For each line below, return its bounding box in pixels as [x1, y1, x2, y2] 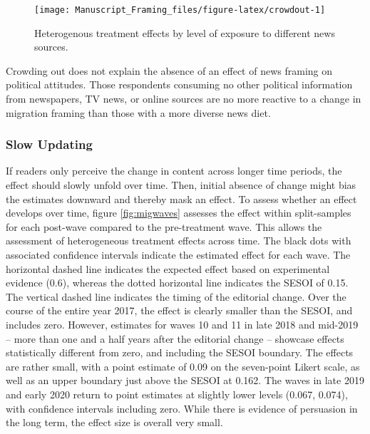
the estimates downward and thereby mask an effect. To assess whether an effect [6, 191, 357, 206]
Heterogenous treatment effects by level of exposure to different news [34, 25, 335, 40]
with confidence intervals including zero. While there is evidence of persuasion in [6, 401, 358, 415]
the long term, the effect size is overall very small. [6, 415, 223, 430]
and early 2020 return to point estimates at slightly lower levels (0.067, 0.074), [6, 386, 348, 401]
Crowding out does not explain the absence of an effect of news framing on [6, 63, 333, 78]
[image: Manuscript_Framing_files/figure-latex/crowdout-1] [34, 5, 326, 15]
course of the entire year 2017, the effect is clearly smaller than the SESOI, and [6, 303, 353, 318]
